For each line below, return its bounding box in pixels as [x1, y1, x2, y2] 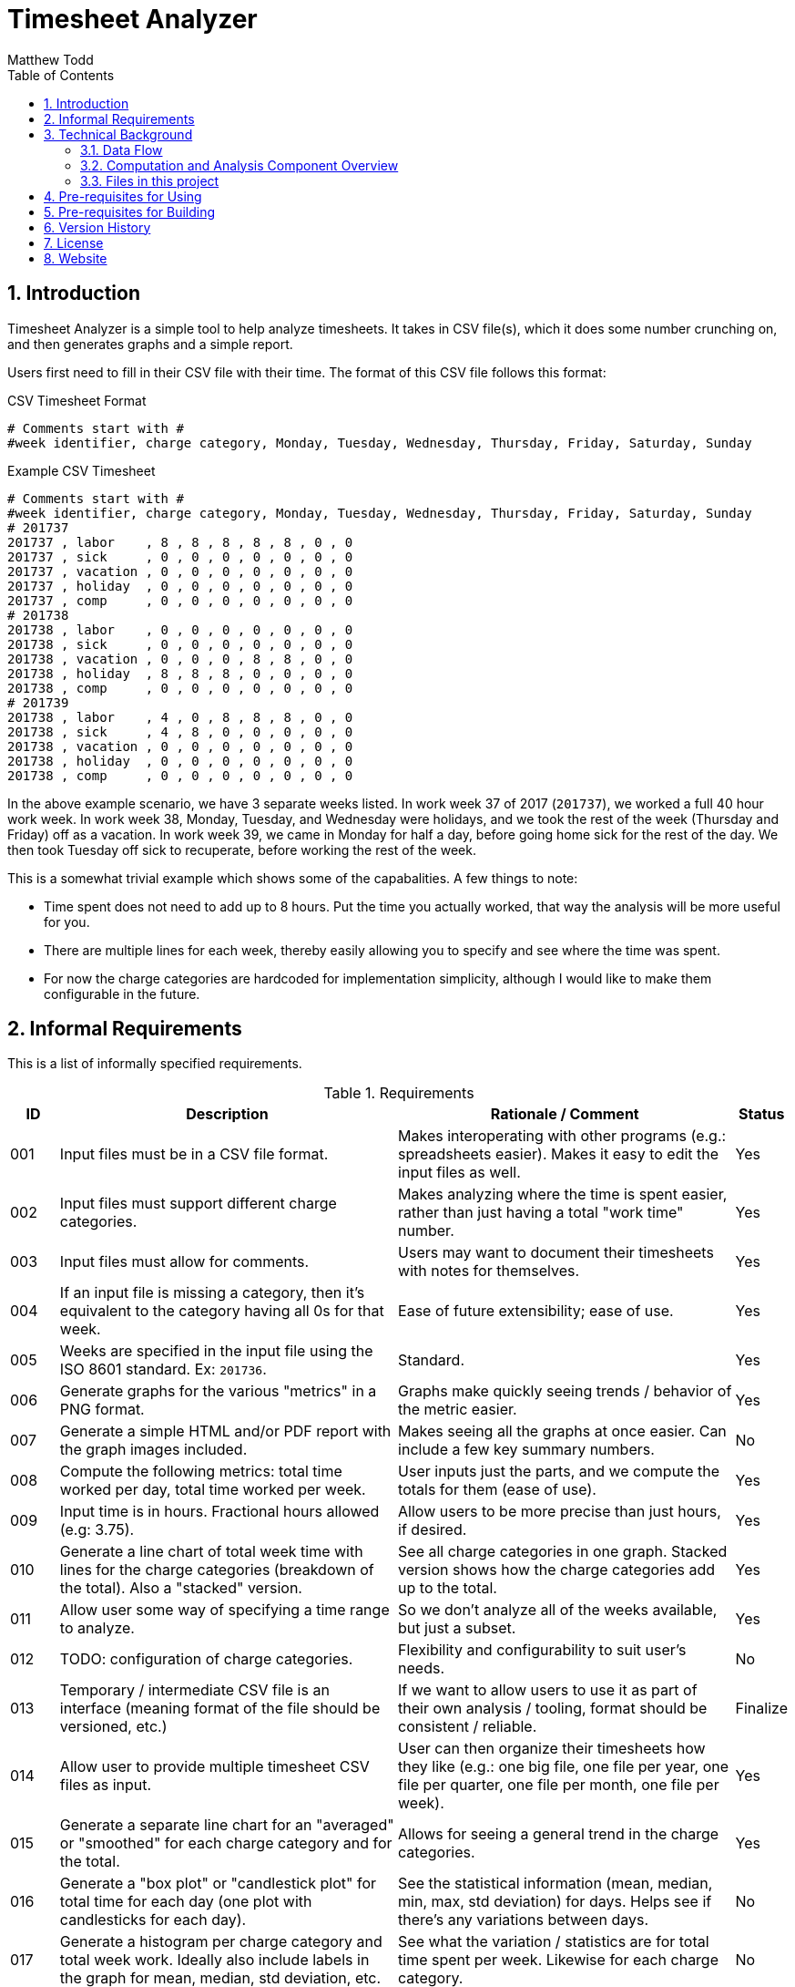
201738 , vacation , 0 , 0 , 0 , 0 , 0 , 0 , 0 [7, 738, 353, 754]
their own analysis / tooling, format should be [398, 1699, 708, 1718]
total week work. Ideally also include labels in [59, 1951, 370, 1970]
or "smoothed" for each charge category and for [59, 1834, 392, 1853]
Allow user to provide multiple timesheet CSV [59, 1757, 370, 1776]
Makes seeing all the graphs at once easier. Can [398, 1422, 727, 1441]
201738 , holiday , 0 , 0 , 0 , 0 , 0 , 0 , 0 [7, 753, 353, 768]
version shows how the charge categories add [398, 1560, 716, 1580]
